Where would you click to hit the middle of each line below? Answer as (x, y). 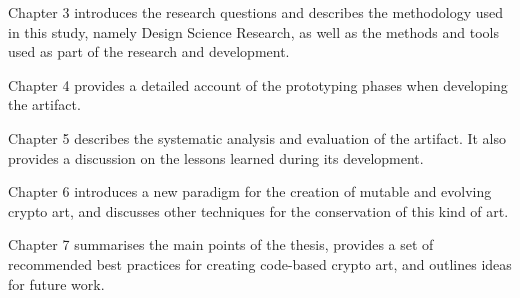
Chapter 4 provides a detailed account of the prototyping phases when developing (258, 84)
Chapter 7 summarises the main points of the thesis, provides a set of (221, 244)
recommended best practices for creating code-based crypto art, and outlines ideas (260, 263)
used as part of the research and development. (149, 51)
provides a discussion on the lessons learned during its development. (216, 157)
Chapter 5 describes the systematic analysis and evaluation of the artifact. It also (257, 137)
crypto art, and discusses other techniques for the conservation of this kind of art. (258, 210)
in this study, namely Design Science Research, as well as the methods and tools (253, 31)
